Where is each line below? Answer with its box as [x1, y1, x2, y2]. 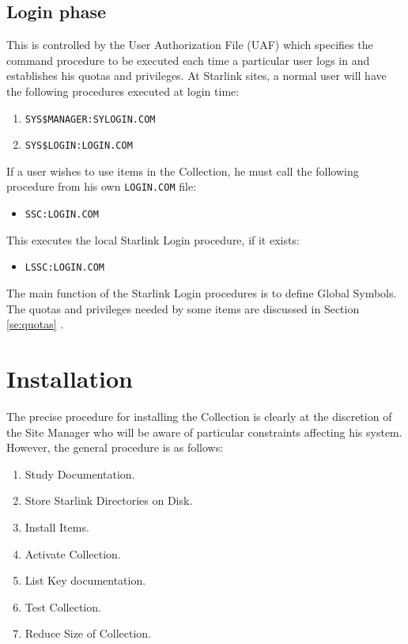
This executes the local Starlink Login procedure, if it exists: [6, 231, 300, 248]
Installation [6, 362, 133, 395]
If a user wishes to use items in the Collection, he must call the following [6, 162, 359, 179]
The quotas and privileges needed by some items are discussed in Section [6, 300, 360, 316]
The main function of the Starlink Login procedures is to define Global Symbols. [6, 285, 397, 301]
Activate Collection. [25, 545, 121, 562]
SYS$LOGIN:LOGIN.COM [25, 140, 133, 152]
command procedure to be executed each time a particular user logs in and [6, 51, 370, 68]
